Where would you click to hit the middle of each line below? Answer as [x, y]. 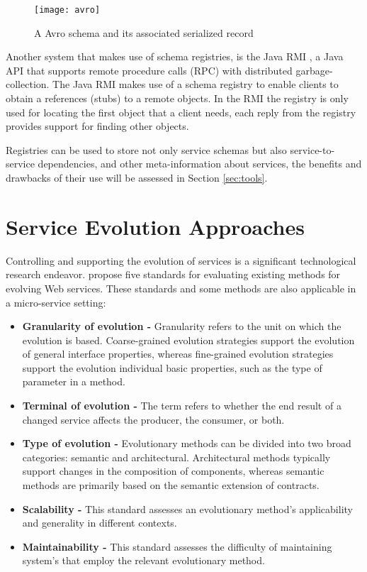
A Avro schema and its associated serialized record [144, 32]
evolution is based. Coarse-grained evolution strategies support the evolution [188, 340]
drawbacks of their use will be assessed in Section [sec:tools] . [137, 177]
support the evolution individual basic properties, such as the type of [172, 367]
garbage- [314, 70]
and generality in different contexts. [100, 523]
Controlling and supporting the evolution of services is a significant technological [181, 260]
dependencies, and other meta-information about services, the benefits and [200, 164]
